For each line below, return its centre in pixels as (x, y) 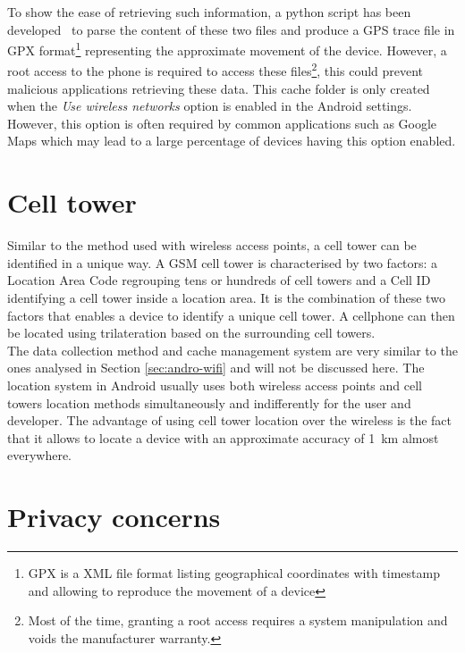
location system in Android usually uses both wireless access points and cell (215, 385)
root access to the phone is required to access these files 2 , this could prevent (216, 70)
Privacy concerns (114, 517)
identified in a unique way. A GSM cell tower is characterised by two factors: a (223, 262)
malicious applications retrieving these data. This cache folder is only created (219, 88)
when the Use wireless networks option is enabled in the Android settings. (210, 106)
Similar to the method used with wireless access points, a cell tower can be (212, 245)
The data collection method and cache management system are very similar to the (232, 350)
